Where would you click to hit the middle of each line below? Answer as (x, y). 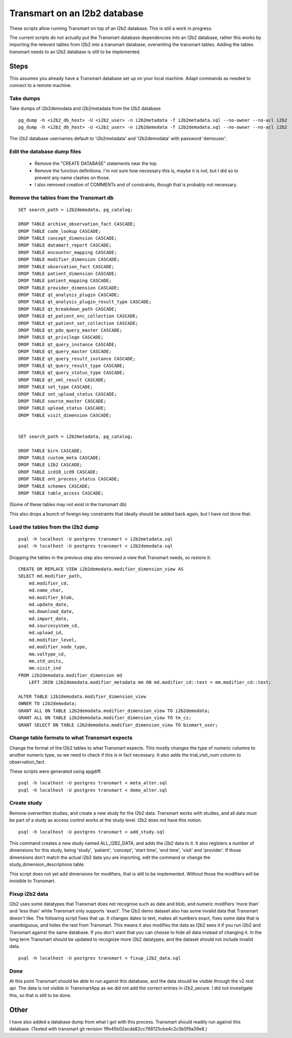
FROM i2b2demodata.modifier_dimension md (70, 675)
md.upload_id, (46, 633)
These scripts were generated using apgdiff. (56, 771)
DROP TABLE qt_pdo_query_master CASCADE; (70, 330)
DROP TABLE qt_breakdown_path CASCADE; (68, 309)
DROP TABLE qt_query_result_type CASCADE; (72, 366)
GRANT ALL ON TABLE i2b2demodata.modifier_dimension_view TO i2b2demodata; (114, 711)
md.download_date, (52, 612)
